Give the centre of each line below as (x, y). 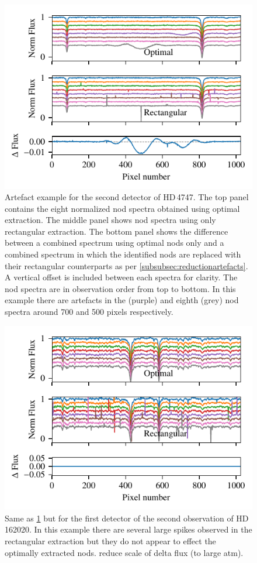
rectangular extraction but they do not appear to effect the (110, 540)
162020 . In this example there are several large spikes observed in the (128, 529)
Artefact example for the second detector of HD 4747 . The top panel (127, 197)
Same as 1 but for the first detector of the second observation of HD (127, 518)
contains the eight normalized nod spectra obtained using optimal (122, 208)
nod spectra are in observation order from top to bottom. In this (120, 288)
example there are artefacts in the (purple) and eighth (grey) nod (122, 300)
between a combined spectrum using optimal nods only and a (114, 243)
